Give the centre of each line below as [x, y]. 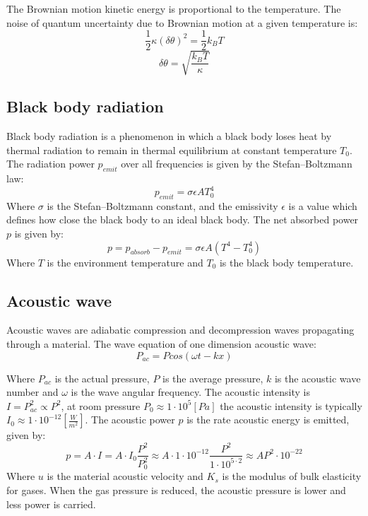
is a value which [323, 205]
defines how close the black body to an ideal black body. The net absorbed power [183, 219]
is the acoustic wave [317, 378]
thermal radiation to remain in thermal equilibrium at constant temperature [172, 149]
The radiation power [51, 164]
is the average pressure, [213, 378]
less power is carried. [51, 504]
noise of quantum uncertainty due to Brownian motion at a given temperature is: [182, 22]
